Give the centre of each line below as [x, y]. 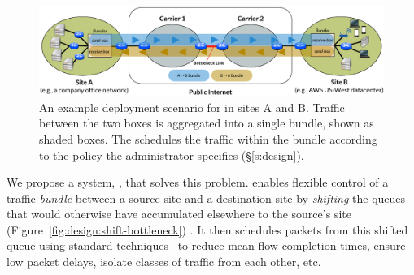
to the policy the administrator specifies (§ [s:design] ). [172, 155]
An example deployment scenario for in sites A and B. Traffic [192, 107]
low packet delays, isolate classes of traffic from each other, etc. [164, 262]
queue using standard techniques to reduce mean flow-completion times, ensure [206, 245]
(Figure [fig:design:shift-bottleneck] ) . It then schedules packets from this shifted [207, 229]
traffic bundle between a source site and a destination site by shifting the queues [206, 198]
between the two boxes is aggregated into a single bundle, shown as [207, 123]
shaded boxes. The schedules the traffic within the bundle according [208, 138]
